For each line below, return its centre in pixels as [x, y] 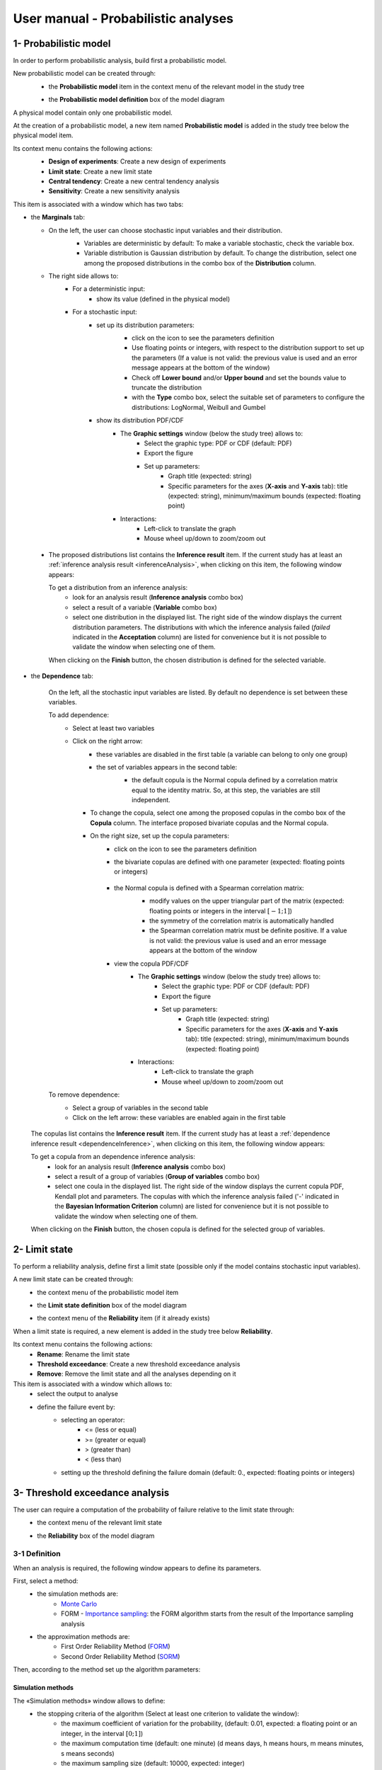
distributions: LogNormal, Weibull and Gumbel [199, 407]
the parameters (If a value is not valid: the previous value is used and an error [244, 358]
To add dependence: [79, 715]
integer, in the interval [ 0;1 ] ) [102, 1733]
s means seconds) [88, 1753]
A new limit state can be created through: [73, 1279]
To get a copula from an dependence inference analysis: [113, 1157]
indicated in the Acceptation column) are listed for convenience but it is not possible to [199, 636]
